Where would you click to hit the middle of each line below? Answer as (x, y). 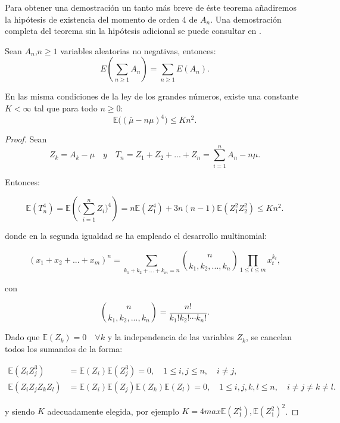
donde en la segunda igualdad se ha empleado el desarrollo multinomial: (136, 236)
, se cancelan (269, 337)
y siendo (20, 411)
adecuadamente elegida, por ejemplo (113, 411)
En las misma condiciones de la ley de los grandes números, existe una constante (152, 96)
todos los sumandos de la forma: (64, 348)
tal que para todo (66, 108)
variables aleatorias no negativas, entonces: (138, 50)
